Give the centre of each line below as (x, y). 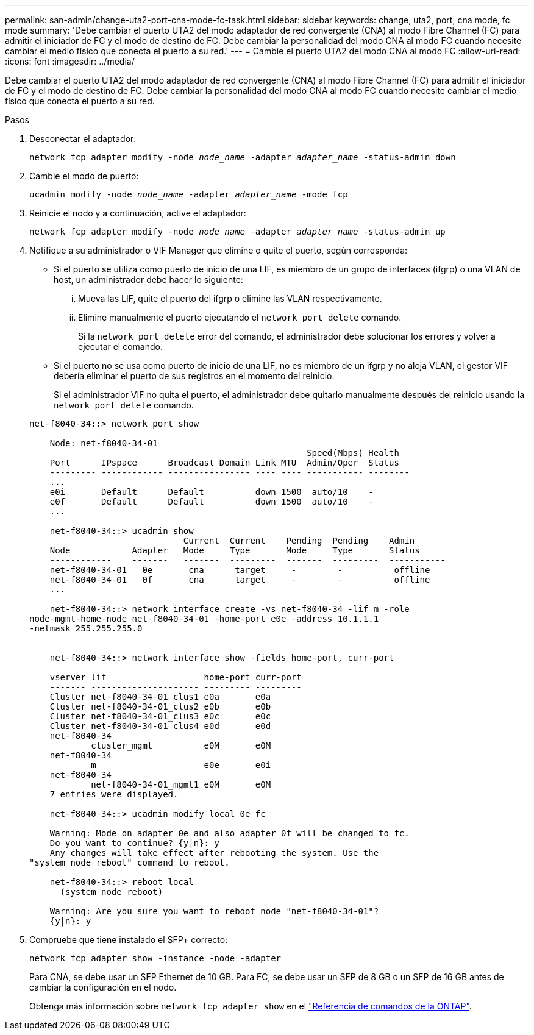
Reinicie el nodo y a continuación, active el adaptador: (138, 213)
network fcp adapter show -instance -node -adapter (155, 958)
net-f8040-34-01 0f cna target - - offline (240, 580)
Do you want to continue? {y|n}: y (134, 843)
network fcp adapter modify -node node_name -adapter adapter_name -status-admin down (243, 157)
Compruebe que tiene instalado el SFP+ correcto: (129, 940)
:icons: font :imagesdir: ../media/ (70, 61)
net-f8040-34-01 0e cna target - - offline (240, 570)
